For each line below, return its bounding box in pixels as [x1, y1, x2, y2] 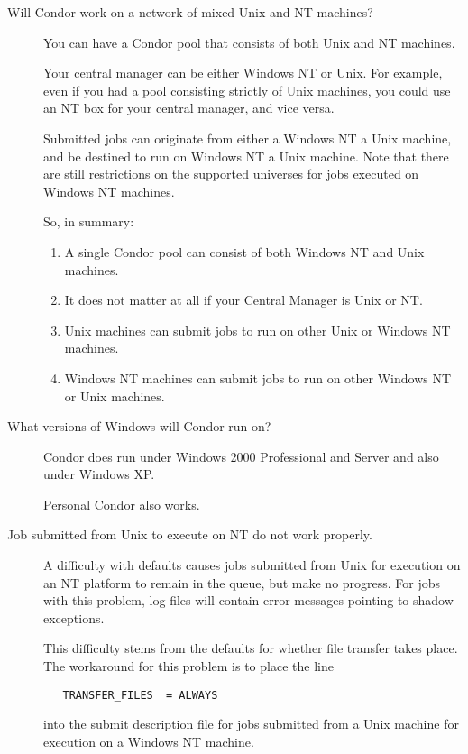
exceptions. [43, 608, 105, 627]
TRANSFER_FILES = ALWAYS [62, 688, 218, 702]
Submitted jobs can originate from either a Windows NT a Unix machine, [43, 128, 452, 147]
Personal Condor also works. [43, 494, 200, 513]
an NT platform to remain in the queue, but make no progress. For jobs [43, 573, 441, 592]
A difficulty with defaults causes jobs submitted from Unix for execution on [43, 556, 461, 575]
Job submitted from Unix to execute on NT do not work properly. [7, 525, 372, 544]
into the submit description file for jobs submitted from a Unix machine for [43, 714, 459, 733]
